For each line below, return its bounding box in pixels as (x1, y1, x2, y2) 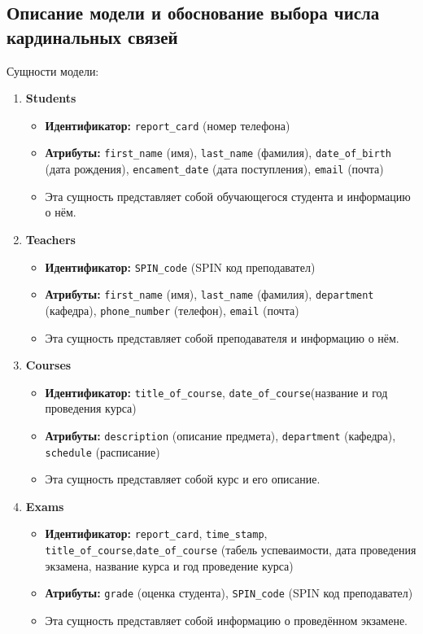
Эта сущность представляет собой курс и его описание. (45, 470, 321, 488)
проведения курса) (45, 400, 137, 417)
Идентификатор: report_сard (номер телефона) (45, 116, 290, 133)
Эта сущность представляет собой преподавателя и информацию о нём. (45, 329, 399, 346)
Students (25, 90, 76, 107)
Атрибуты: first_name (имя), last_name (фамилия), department (45, 286, 374, 303)
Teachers (25, 230, 76, 247)
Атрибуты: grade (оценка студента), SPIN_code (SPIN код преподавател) (45, 584, 413, 601)
